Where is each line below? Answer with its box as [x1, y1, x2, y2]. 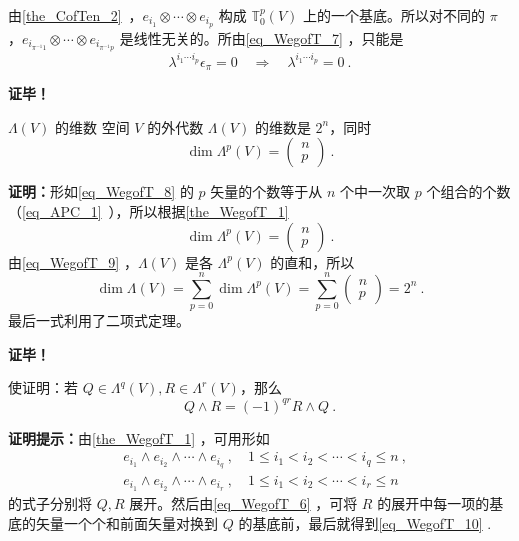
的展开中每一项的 [377, 492, 490, 513]
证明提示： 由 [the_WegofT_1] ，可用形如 [8, 427, 270, 448]
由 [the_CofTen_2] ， [8, 5, 143, 25]
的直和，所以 [270, 251, 355, 272]
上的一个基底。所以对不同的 [303, 5, 486, 25]
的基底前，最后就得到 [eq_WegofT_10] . [238, 512, 492, 533]
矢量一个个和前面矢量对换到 [35, 512, 218, 533]
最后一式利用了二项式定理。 [8, 310, 190, 331]
